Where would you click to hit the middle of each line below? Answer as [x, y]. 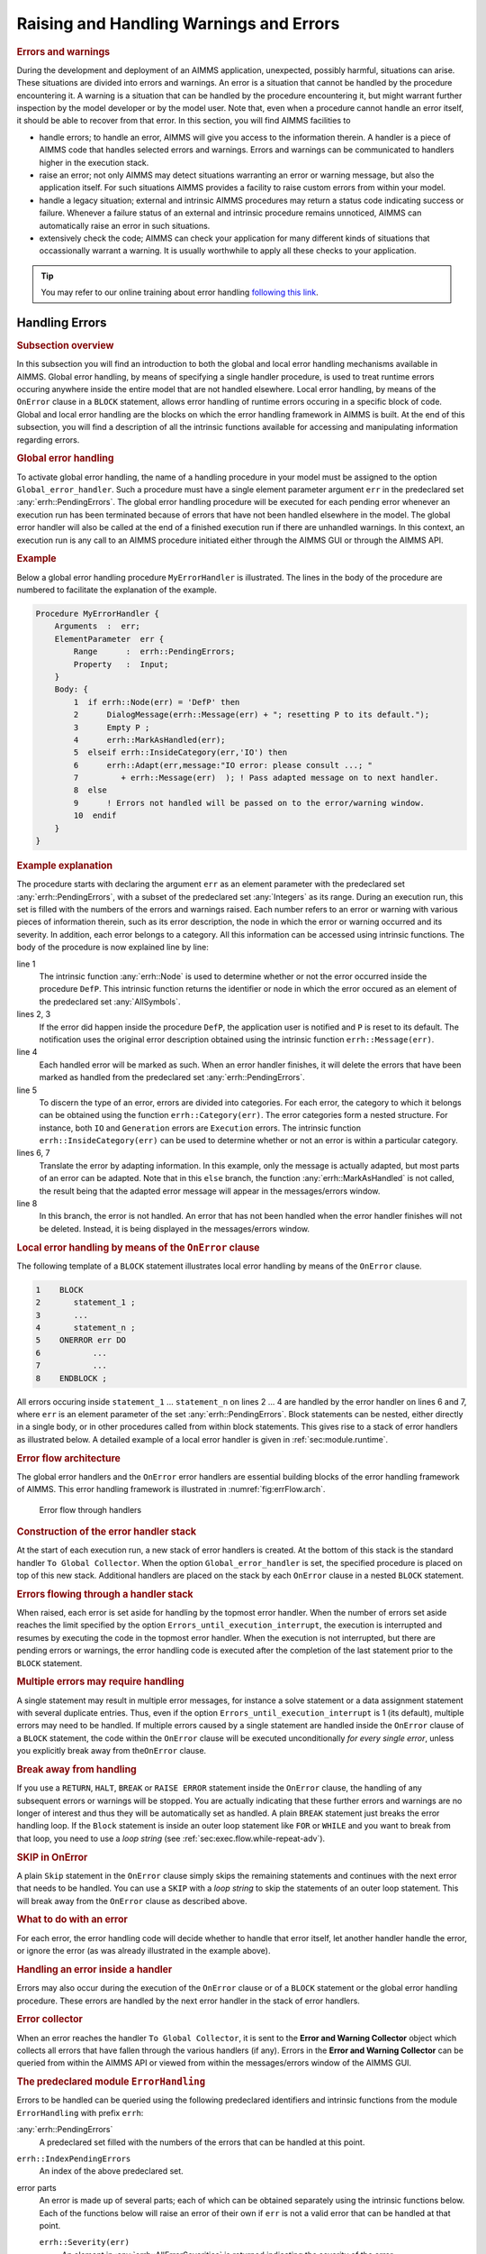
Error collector [49, 2020]
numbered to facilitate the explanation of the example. [117, 590]
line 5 [27, 1090]
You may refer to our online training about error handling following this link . [180, 292]
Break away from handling [76, 1770]
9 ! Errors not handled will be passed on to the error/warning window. [249, 803]
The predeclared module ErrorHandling [111, 2082]
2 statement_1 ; [85, 1302]
